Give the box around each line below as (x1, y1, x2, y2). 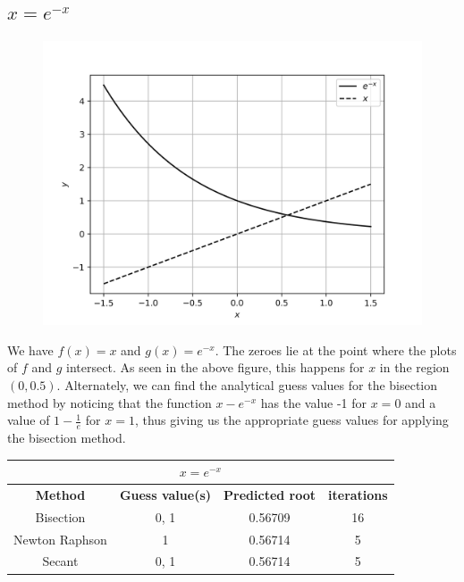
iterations (328, 485, 388, 503)
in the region (379, 358, 450, 377)
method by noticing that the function (7, 393, 212, 412)
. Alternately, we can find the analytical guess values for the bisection (56, 375, 438, 394)
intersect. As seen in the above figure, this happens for (66, 358, 365, 377)
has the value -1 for (260, 393, 367, 412)
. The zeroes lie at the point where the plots (215, 340, 457, 359)
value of (7, 411, 50, 429)
